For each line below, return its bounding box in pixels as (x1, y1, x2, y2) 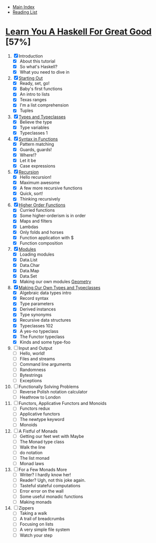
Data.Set (19, 273, 37, 279)
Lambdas (19, 224, 39, 230)
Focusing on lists (19, 521, 54, 527)
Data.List (19, 257, 38, 263)
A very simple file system (19, 527, 70, 532)
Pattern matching (19, 141, 55, 147)
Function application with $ (19, 234, 74, 240)
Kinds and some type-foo (19, 339, 71, 345)
